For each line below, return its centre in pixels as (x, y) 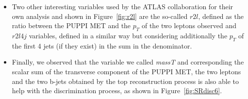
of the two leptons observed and (189, 25)
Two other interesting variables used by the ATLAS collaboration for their (123, 6)
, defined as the (221, 16)
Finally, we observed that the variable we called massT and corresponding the (128, 62)
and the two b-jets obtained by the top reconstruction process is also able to (125, 81)
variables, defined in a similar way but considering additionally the (128, 35)
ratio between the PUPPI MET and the (71, 25)
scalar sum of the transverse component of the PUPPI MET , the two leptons (126, 71)
